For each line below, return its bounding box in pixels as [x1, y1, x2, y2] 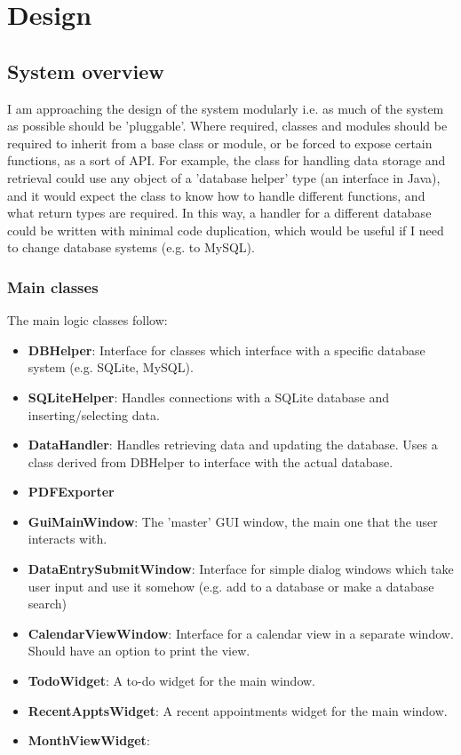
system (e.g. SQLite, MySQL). [28, 358, 194, 377]
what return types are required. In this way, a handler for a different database [7, 203, 432, 222]
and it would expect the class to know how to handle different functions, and [7, 186, 425, 204]
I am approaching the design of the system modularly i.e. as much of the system [7, 99, 444, 117]
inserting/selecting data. [28, 405, 160, 424]
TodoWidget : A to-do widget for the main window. [28, 672, 315, 690]
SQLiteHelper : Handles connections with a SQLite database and [28, 387, 390, 406]
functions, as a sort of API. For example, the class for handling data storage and [7, 151, 446, 170]
